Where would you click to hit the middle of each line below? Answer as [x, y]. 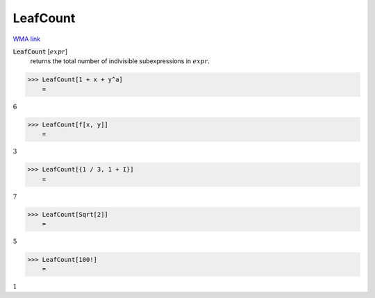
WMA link [27, 39]
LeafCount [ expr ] [40, 51]
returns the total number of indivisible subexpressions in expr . [120, 61]
